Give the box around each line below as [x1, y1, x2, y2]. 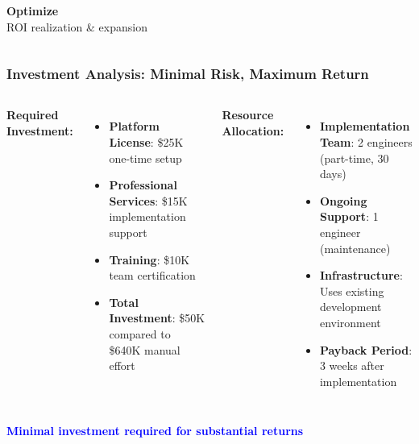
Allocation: [222, 122, 284, 139]
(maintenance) [319, 239, 391, 256]
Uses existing [319, 282, 384, 299]
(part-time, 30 [319, 149, 389, 166]
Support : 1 [319, 208, 379, 225]
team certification [109, 267, 196, 284]
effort [109, 357, 135, 374]
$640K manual [109, 341, 180, 358]
